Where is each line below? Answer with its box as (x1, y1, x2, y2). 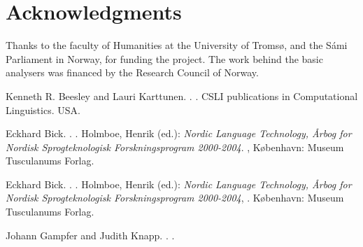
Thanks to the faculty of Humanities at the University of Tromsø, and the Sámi (6, 38, 348, 52)
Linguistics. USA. (6, 102, 80, 117)
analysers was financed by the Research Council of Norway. (6, 65, 259, 80)
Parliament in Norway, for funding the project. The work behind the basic (6, 51, 323, 66)
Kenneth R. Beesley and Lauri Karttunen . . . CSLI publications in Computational (6, 88, 358, 103)
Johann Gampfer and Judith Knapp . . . (6, 227, 175, 242)
